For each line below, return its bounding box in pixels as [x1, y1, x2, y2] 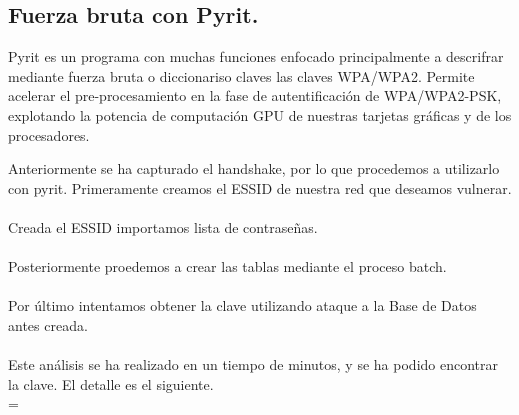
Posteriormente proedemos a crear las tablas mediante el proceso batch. [8, 256, 447, 277]
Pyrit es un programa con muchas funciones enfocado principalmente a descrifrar [8, 46, 504, 67]
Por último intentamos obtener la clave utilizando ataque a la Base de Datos [8, 295, 477, 316]
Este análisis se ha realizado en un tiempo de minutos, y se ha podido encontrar [8, 354, 498, 375]
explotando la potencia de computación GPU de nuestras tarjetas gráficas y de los [8, 104, 512, 125]
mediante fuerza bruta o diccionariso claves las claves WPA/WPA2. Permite [8, 65, 475, 86]
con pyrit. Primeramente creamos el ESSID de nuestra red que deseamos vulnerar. [8, 177, 512, 198]
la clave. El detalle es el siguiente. [8, 373, 214, 394]
